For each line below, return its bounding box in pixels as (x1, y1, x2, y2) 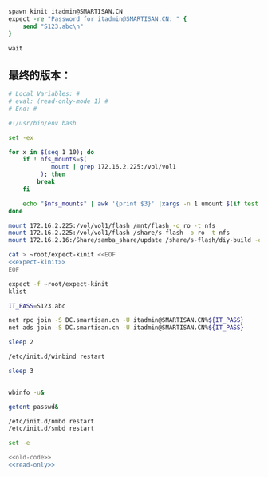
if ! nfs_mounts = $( (22, 156, 88, 164)
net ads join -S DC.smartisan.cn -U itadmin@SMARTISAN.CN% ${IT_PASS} (8, 324, 245, 332)
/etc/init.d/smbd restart (8, 424, 94, 433)
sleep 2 (8, 338, 34, 347)
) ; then (40, 170, 66, 179)
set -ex (8, 133, 34, 141)
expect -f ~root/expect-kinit (8, 280, 109, 288)
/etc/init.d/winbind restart (8, 352, 105, 361)
